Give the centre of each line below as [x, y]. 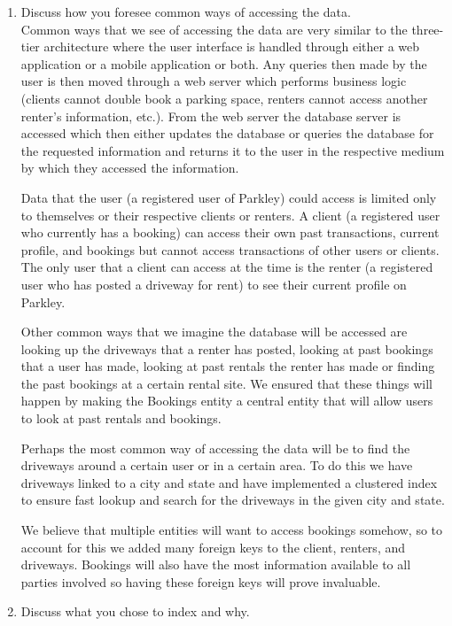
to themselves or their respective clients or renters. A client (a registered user [230, 215]
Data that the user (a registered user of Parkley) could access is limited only [229, 197]
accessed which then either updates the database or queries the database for [227, 133]
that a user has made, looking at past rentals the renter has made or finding [228, 366]
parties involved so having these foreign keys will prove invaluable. [201, 581]
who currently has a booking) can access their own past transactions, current [230, 232]
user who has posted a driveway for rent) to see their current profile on [214, 284]
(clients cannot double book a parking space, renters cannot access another [224, 98]
